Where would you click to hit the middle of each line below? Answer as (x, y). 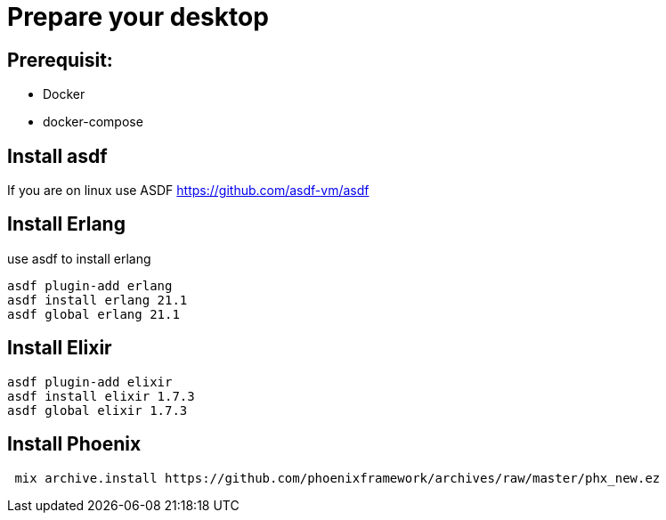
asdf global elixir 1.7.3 (97, 410)
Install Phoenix (74, 444)
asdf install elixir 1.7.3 (101, 396)
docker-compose (93, 122)
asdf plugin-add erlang (90, 285)
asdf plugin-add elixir (90, 382)
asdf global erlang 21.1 (93, 314)
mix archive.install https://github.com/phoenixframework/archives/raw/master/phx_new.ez (337, 478)
